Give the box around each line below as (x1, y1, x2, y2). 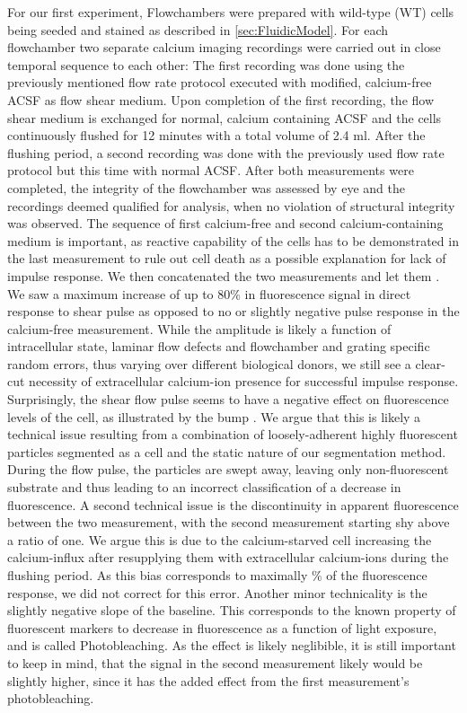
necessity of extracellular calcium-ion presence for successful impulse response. (29, 372, 459, 391)
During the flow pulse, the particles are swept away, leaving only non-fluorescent (7, 460, 449, 479)
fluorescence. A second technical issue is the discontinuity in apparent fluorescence (7, 495, 459, 514)
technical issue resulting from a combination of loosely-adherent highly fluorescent (7, 425, 458, 444)
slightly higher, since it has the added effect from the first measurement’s (7, 671, 410, 690)
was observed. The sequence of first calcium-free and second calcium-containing (7, 214, 444, 233)
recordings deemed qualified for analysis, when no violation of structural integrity (7, 196, 455, 215)
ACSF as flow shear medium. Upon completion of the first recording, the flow (7, 90, 435, 109)
